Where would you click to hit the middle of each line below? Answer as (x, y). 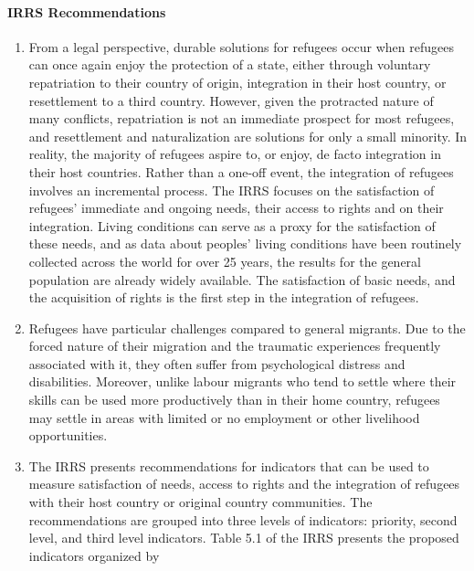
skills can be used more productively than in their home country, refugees (234, 400)
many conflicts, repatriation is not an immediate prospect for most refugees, (242, 118)
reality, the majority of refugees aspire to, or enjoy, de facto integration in (235, 154)
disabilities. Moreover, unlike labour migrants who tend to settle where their (242, 381)
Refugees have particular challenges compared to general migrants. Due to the (247, 328)
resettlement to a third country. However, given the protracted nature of (231, 100)
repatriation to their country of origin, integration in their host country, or (237, 82)
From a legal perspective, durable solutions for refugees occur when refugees (241, 46)
